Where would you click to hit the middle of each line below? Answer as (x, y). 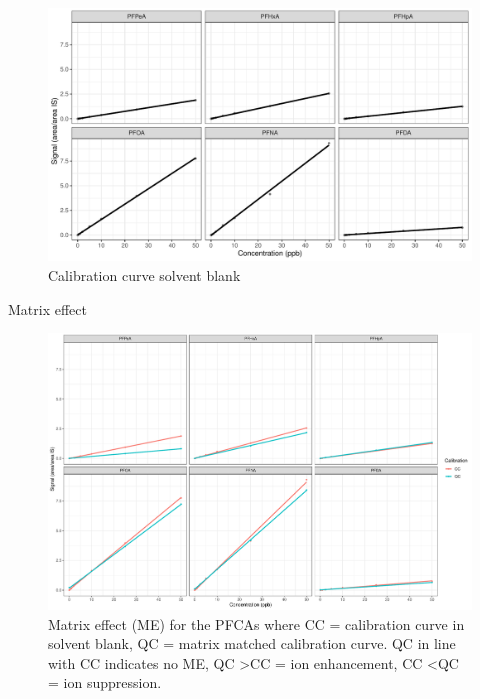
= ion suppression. (105, 682)
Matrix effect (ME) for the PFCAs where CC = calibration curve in (256, 623)
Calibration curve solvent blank (144, 275)
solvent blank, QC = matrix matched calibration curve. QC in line (252, 643)
